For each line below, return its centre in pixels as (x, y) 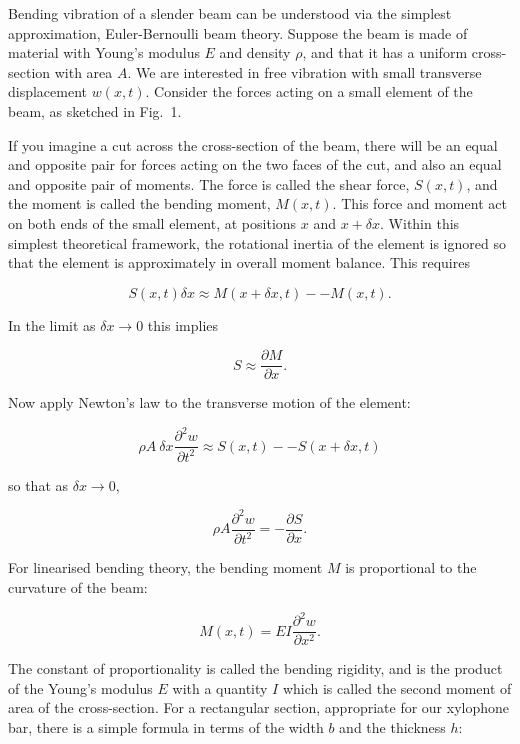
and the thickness (392, 726)
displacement (48, 91)
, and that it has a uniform (385, 52)
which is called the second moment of (397, 687)
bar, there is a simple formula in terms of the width (166, 726)
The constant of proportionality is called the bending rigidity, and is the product (255, 668)
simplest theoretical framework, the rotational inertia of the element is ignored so (257, 242)
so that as (38, 484)
